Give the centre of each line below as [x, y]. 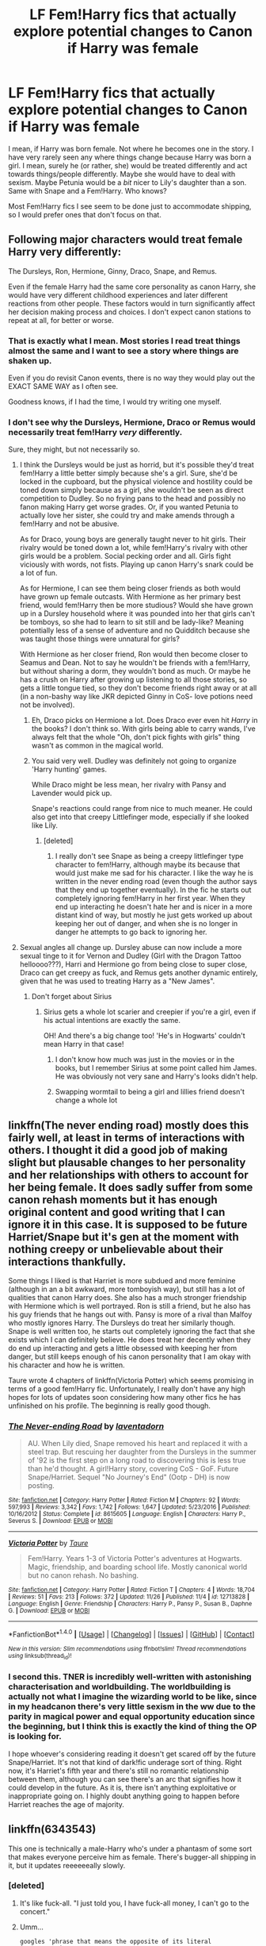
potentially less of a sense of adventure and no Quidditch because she [135, 631]
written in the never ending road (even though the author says [156, 882]
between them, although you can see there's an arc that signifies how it [125, 1779]
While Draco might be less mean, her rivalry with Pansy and [129, 785]
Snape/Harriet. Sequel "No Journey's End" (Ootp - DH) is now [129, 1477]
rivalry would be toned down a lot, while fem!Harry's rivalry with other [133, 548]
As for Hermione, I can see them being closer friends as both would [130, 588]
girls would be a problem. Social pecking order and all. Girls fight [125, 556]
